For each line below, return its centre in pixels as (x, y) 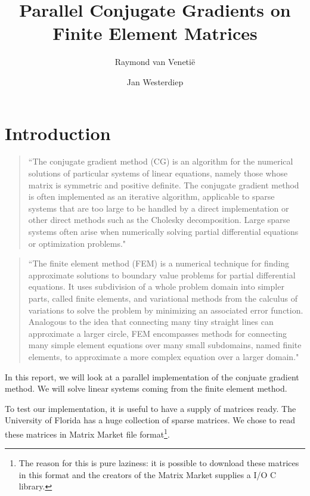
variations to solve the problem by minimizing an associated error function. (166, 310)
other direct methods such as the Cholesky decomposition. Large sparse (159, 220)
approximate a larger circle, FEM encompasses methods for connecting (158, 333)
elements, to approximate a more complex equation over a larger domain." (164, 356)
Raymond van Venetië (155, 62)
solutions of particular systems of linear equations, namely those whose (158, 173)
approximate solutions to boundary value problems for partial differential (162, 275)
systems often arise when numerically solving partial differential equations (163, 231)
